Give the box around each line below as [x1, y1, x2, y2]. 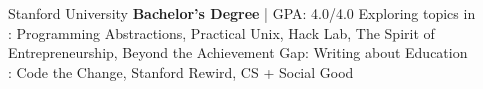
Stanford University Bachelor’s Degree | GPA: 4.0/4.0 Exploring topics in [8, 3, 476, 23]
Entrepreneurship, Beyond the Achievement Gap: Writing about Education [8, 42, 468, 63]
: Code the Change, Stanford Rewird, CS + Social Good [8, 61, 354, 82]
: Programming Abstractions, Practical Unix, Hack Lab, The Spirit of [8, 22, 435, 43]
